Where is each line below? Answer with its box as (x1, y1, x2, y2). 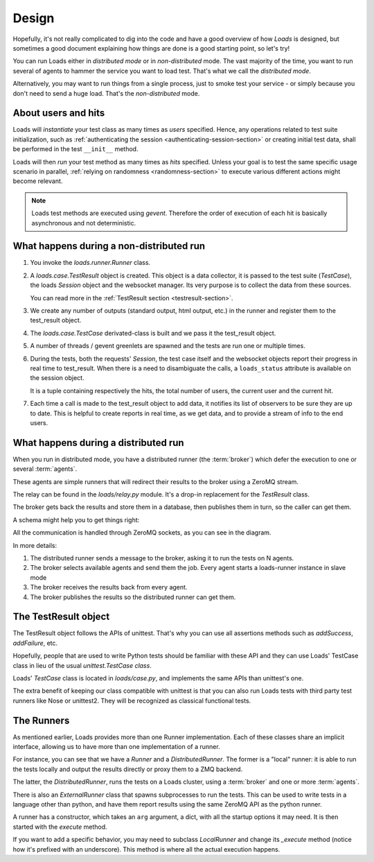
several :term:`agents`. (12, 465, 78, 473)
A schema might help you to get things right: (12, 515, 140, 524)
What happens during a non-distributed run (12, 240, 206, 252)
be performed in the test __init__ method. (12, 145, 139, 153)
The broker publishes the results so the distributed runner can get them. (30, 593, 236, 601)
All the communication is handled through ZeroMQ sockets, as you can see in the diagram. (12, 528, 271, 537)
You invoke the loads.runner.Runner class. (30, 259, 151, 267)
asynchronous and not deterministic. (31, 218, 136, 227)
